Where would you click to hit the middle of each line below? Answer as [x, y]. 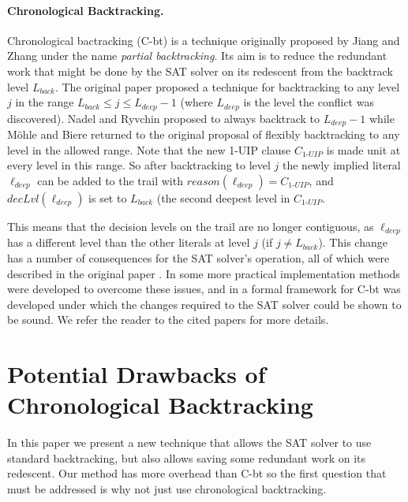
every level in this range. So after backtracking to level [139, 165]
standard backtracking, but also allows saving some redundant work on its [187, 457]
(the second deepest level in [223, 197]
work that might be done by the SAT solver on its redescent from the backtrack [200, 71]
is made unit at [363, 149]
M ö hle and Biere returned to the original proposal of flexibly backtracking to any [204, 134]
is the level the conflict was [309, 102]
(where [197, 102]
